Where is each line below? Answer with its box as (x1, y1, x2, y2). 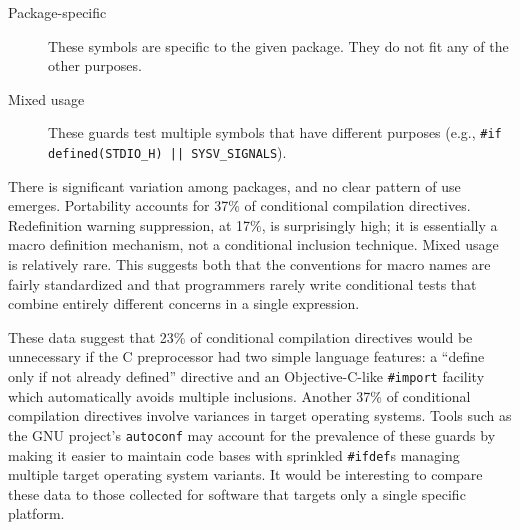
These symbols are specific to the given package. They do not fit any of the (48, 35, 509, 56)
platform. (8, 503, 65, 524)
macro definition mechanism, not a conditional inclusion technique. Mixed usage (8, 234, 499, 255)
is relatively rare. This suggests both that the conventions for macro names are (8, 254, 491, 275)
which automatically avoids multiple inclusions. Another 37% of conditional (8, 385, 471, 406)
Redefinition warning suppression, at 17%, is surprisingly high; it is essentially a (8, 214, 498, 235)
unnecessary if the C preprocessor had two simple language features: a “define (8, 346, 485, 367)
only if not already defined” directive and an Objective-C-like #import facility (8, 366, 485, 387)
